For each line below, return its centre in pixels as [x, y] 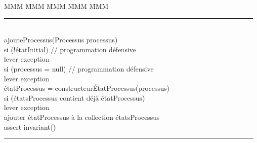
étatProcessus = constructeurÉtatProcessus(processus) [87, 88]
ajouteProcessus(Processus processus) [61, 40]
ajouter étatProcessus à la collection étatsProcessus [82, 117]
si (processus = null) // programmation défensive [79, 68]
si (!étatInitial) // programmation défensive [70, 49]
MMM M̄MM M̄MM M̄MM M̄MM [56, 6]
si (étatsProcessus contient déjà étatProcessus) [75, 97]
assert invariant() [30, 126]
